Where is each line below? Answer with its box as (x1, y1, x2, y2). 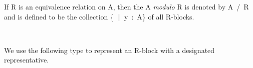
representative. (4, 54, 49, 65)
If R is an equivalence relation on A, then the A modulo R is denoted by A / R (4, 1, 249, 11)
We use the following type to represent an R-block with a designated (4, 44, 215, 55)
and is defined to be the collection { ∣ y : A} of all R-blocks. (4, 11, 194, 21)
